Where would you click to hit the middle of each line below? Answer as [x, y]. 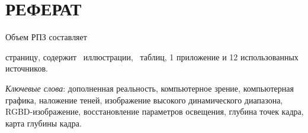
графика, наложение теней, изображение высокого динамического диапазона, [144, 100]
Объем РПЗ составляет [46, 37]
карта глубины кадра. [44, 123]
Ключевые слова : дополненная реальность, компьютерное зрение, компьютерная [150, 88]
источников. [27, 68]
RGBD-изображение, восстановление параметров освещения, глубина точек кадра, [155, 111]
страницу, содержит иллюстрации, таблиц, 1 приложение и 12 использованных [152, 56]
